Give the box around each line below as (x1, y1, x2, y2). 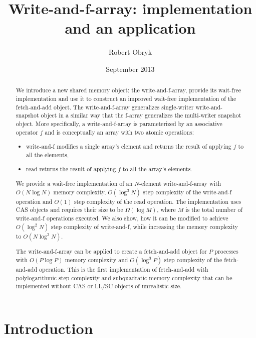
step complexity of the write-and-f (143, 187, 232, 196)
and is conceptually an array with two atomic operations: (45, 128, 194, 136)
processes (214, 247, 238, 256)
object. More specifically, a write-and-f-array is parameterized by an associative (16, 119, 222, 128)
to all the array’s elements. (123, 165, 192, 173)
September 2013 (106, 63, 155, 74)
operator (16, 128, 38, 136)
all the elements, (26, 150, 69, 159)
